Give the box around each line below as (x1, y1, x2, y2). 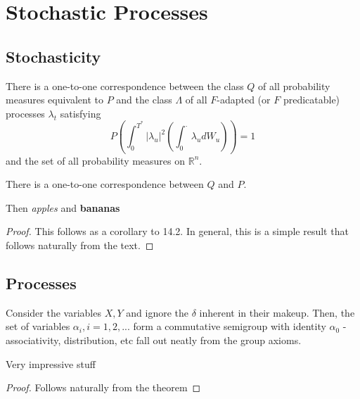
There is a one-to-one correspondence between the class (6, 78, 244, 93)
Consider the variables (6, 305, 101, 319)
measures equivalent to (6, 92, 104, 107)
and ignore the (126, 305, 188, 319)
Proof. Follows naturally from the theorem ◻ (6, 380, 201, 395)
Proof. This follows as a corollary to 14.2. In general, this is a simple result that (6, 224, 349, 239)
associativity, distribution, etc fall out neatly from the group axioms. (6, 332, 302, 347)
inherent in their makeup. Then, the (199, 305, 355, 319)
